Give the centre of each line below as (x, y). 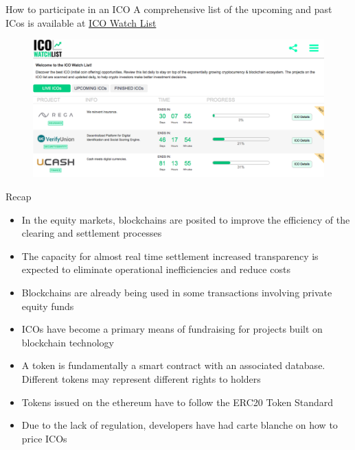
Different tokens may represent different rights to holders (141, 378)
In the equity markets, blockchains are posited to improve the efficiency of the (186, 219)
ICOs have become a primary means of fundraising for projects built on (172, 329)
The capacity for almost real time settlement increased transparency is (170, 256)
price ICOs (44, 438)
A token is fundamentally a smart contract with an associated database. (173, 365)
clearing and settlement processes (92, 233)
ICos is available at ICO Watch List (81, 22)
